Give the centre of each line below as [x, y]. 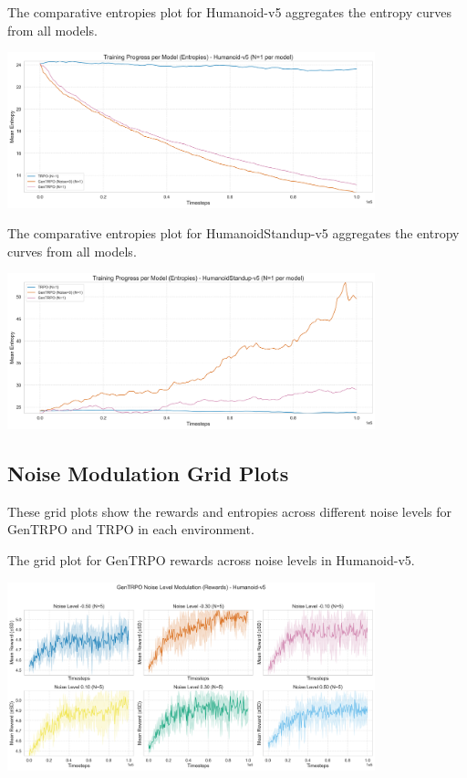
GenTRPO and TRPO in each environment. [131, 529]
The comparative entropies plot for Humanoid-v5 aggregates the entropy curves [229, 12]
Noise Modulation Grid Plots [148, 473]
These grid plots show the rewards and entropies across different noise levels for [230, 511]
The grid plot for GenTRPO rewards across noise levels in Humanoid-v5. [211, 559]
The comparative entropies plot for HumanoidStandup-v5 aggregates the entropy [233, 233]
